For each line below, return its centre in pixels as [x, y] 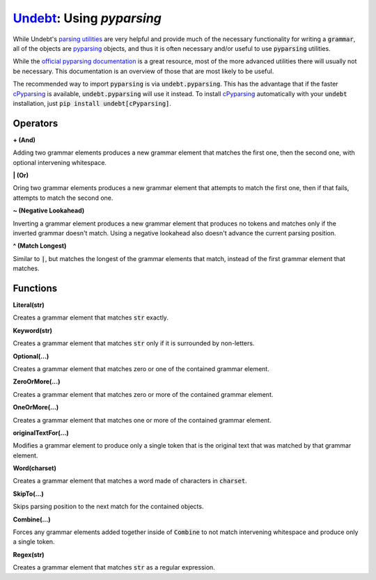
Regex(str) [29, 554]
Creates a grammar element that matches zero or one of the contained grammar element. [141, 368]
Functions [35, 288]
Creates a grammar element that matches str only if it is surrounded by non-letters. [134, 343]
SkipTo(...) [29, 494]
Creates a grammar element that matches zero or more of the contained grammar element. [143, 394]
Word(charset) [35, 468]
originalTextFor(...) [41, 432]
